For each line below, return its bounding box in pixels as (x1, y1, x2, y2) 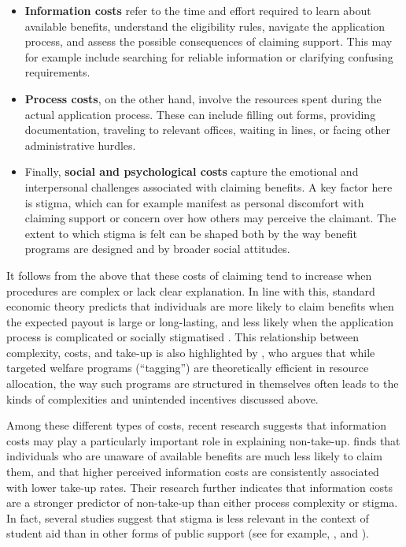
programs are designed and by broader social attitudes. (24, 240, 290, 257)
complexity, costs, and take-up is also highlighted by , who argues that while (6, 344, 375, 360)
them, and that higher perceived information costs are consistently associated (6, 463, 379, 480)
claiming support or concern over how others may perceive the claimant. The (24, 210, 397, 226)
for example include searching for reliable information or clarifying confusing (24, 48, 393, 65)
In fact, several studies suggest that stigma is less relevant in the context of (6, 509, 369, 526)
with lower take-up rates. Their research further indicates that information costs (6, 478, 393, 495)
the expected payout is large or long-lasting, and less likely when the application (6, 313, 393, 329)
